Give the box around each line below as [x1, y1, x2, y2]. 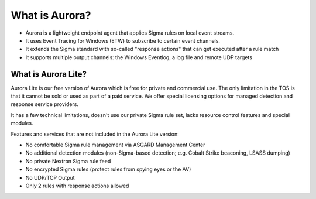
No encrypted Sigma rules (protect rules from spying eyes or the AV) [25, 166, 191, 173]
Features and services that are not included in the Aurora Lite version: [11, 131, 180, 138]
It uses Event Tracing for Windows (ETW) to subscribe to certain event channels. [25, 37, 221, 44]
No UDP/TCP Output [25, 174, 75, 181]
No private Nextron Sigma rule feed [25, 157, 111, 164]
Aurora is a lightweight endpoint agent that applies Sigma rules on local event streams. [25, 29, 235, 36]
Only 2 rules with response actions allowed [25, 182, 129, 189]
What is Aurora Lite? [11, 69, 87, 79]
